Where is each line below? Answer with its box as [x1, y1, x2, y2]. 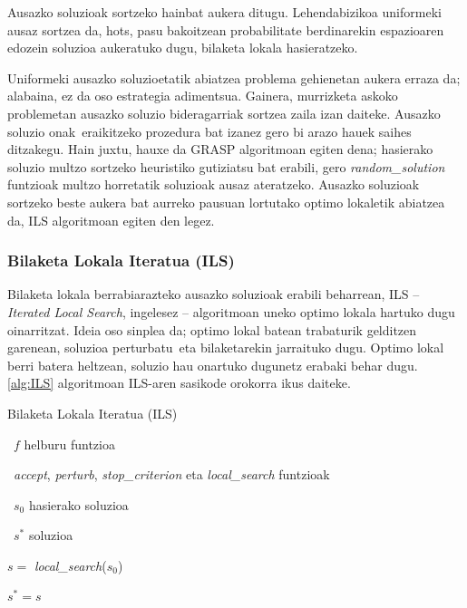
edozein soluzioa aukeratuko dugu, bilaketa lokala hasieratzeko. [7, 38, 358, 57]
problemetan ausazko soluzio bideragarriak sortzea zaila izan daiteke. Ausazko [7, 103, 441, 122]
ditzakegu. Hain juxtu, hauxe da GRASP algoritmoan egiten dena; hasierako [7, 140, 433, 159]
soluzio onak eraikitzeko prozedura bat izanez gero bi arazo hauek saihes [7, 121, 412, 140]
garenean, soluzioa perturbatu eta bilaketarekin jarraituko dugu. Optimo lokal [7, 338, 444, 357]
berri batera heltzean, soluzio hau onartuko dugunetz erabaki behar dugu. [7, 355, 418, 374]
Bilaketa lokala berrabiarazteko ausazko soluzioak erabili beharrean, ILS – [7, 285, 420, 304]
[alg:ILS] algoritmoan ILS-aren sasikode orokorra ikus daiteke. [7, 373, 351, 392]
